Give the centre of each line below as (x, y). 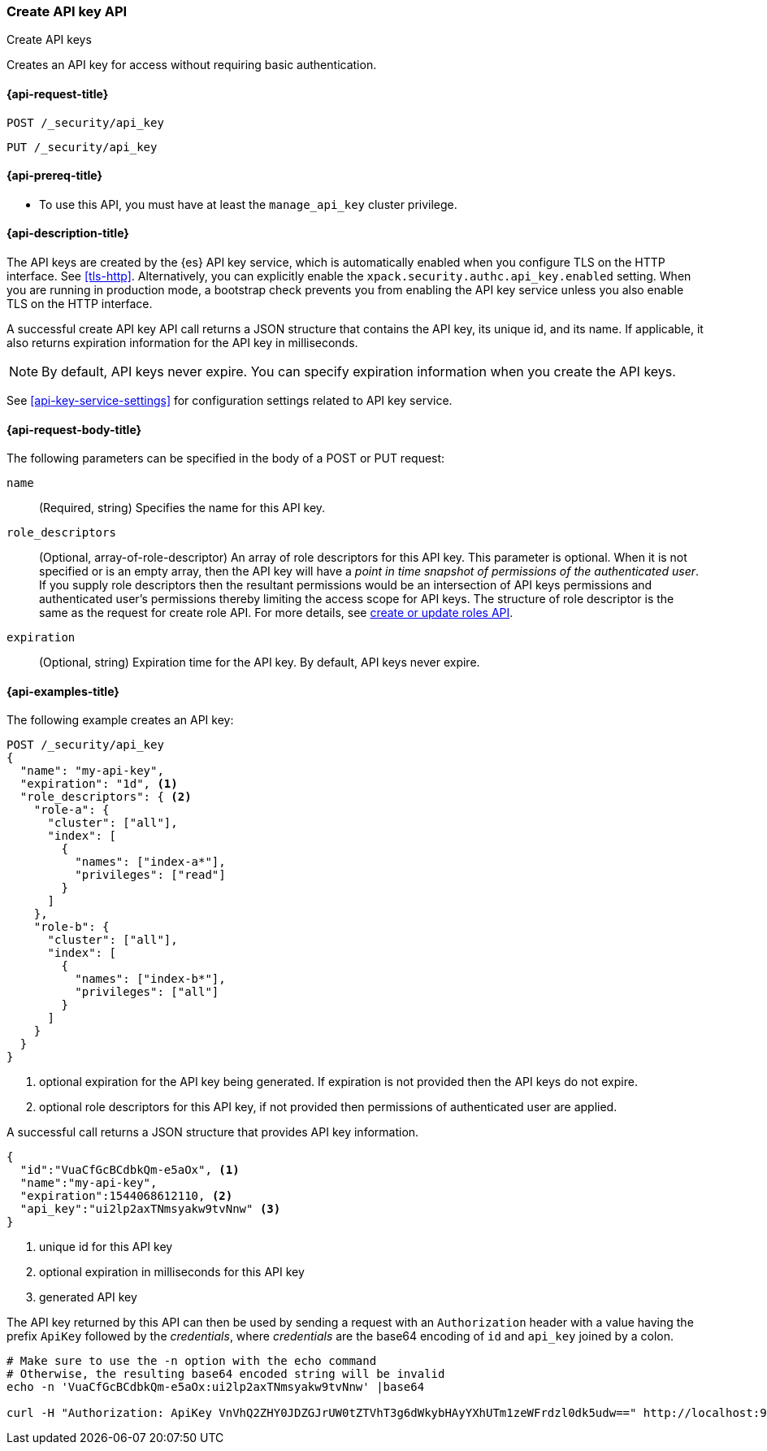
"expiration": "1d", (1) (99, 784)
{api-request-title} (58, 93)
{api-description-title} (68, 233)
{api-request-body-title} (74, 429)
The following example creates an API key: (120, 720)
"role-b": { (71, 927)
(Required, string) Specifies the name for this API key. (182, 508)
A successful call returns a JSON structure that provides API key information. (213, 1132)
